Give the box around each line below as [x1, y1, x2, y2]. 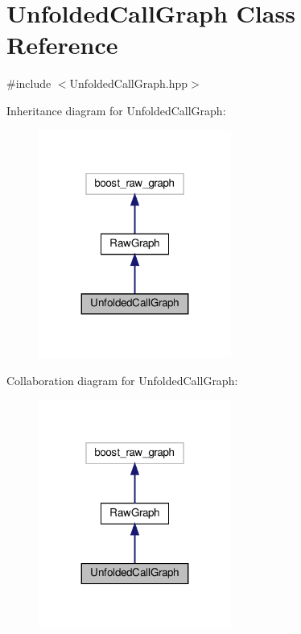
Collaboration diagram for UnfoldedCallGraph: [6, 371, 238, 388]
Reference [6, 28, 118, 61]
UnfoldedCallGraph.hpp [69, 75, 188, 92]
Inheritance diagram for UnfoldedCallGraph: [6, 102, 226, 118]
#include [6, 75, 52, 92]
